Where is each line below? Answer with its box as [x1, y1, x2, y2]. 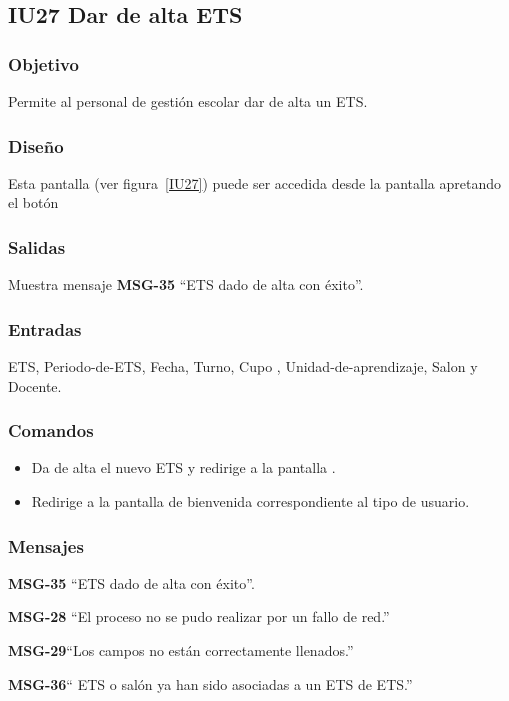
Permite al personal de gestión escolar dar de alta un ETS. [8, 91, 368, 111]
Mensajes [8, 533, 84, 558]
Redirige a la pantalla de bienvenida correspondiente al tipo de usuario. [31, 491, 470, 512]
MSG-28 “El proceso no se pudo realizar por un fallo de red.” [8, 606, 390, 627]
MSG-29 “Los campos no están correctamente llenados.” [8, 640, 354, 661]
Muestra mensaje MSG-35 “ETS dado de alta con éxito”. [8, 274, 364, 295]
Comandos [8, 418, 94, 443]
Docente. [8, 375, 62, 396]
